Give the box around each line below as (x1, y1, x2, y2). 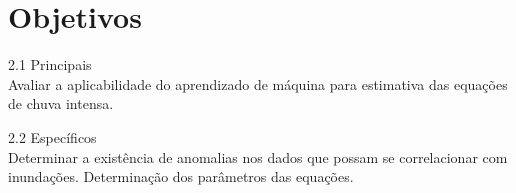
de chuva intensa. (8, 93, 114, 114)
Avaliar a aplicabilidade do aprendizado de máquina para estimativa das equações (8, 73, 508, 94)
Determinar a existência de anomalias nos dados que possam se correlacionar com (8, 146, 508, 167)
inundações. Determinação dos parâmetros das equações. (8, 166, 354, 187)
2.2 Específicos (8, 126, 97, 147)
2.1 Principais (8, 54, 92, 75)
